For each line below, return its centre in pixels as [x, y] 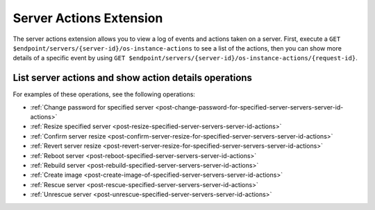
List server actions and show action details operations [133, 78]
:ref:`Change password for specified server [92, 107]
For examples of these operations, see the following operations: [104, 94]
